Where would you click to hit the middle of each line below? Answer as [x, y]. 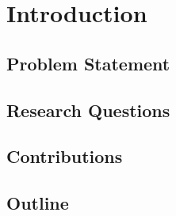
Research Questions [88, 110]
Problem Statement [88, 63]
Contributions [65, 156]
